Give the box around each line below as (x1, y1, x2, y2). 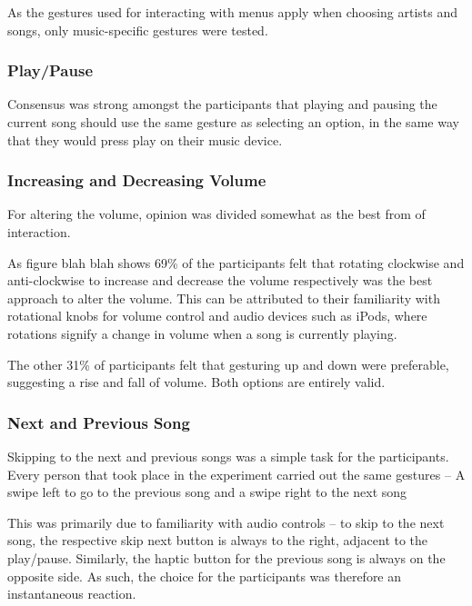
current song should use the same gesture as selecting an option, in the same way (7, 113, 459, 131)
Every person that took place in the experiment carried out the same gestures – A (7, 464, 466, 483)
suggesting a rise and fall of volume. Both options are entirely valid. (7, 373, 386, 392)
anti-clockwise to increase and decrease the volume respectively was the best (7, 271, 433, 290)
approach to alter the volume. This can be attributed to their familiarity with (7, 288, 440, 307)
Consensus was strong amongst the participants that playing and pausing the (7, 94, 437, 114)
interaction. (7, 223, 71, 241)
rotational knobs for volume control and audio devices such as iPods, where (7, 306, 427, 325)
